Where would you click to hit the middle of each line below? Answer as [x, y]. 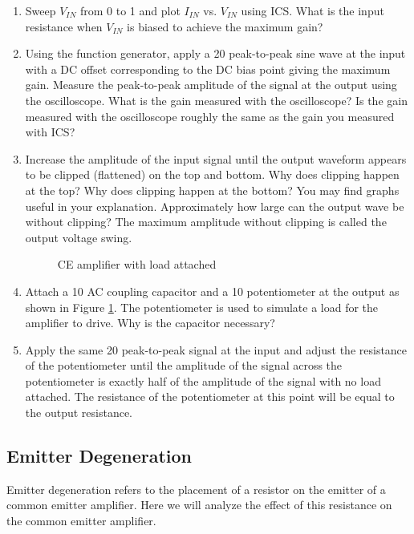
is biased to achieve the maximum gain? [225, 26]
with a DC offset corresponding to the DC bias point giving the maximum [208, 69]
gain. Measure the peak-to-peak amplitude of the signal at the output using [211, 85]
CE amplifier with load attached [137, 264]
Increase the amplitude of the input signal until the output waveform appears [216, 158]
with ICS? [50, 132]
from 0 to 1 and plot [130, 10]
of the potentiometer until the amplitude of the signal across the [184, 365]
